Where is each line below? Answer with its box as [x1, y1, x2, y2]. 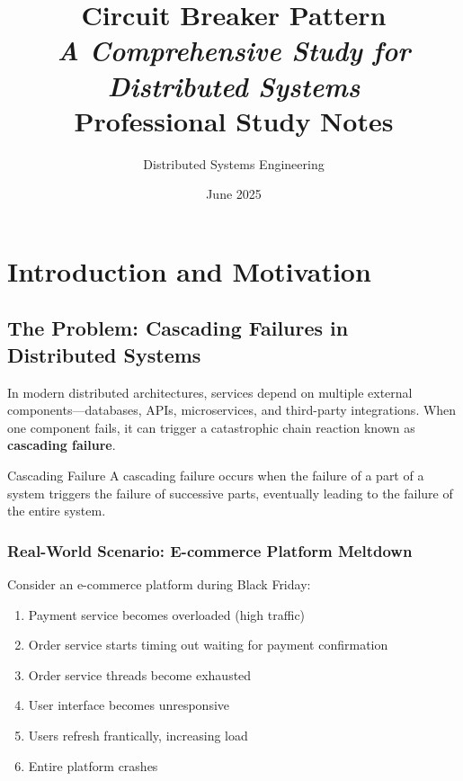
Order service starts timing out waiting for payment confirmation [28, 635, 388, 654]
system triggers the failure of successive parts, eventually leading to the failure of [7, 483, 453, 502]
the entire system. [7, 501, 106, 520]
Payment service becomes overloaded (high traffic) [28, 605, 306, 624]
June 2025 [206, 184, 262, 203]
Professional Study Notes [74, 102, 394, 139]
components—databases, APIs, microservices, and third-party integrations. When [7, 400, 457, 419]
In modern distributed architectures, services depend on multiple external [7, 382, 413, 401]
